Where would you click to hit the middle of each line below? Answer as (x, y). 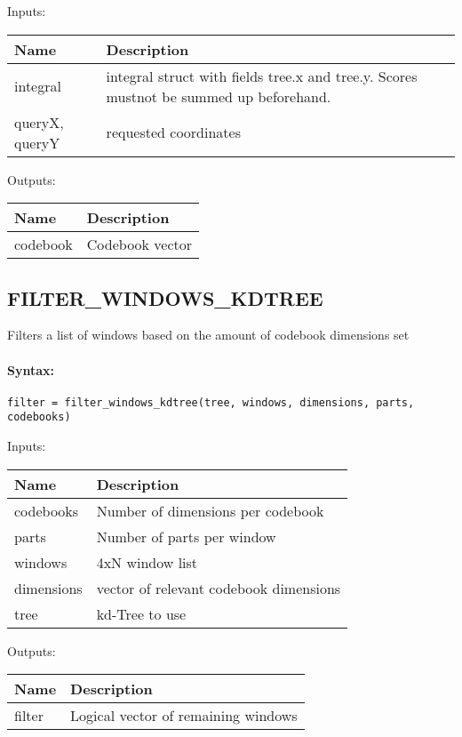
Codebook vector (139, 244)
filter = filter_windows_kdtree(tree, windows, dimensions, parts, (211, 402)
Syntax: (31, 369)
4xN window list (147, 562)
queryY (37, 142)
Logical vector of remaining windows (184, 716)
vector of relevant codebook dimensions (219, 588)
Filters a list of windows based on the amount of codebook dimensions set (208, 335)
